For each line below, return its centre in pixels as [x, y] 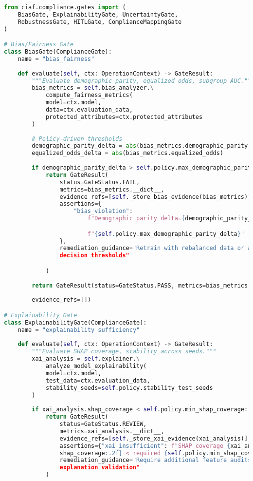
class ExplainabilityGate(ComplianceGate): [75, 322]
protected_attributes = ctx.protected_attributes [124, 117]
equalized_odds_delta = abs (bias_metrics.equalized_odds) [128, 153]
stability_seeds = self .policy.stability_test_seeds [129, 388]
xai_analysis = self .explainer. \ [86, 359]
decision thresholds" [94, 256]
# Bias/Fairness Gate [39, 45]
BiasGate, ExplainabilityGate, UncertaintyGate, [98, 14]
